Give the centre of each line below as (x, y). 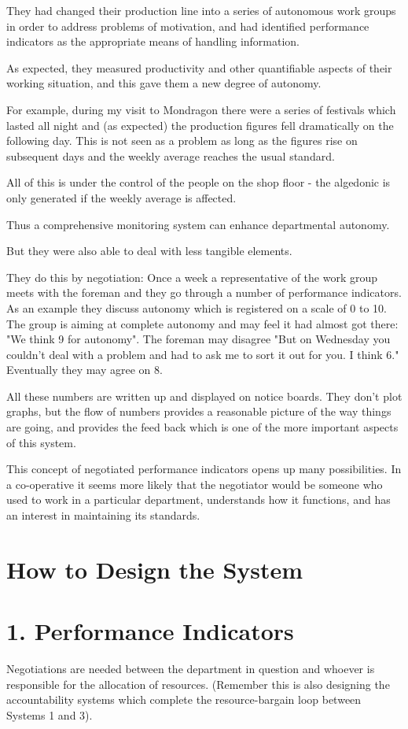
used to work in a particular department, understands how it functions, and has (198, 500)
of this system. (41, 442)
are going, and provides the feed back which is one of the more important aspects (202, 427)
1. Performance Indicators (150, 631)
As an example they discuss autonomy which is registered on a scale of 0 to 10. (197, 307)
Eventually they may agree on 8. (85, 370)
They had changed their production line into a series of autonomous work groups (201, 10)
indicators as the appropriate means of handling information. (153, 41)
